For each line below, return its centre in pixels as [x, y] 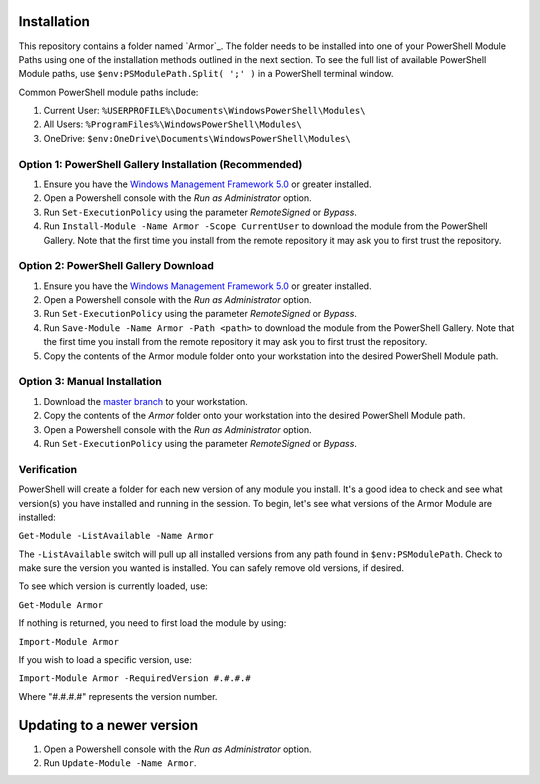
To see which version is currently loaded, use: [113, 586]
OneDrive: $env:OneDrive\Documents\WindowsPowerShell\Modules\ [197, 138]
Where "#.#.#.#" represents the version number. [118, 696]
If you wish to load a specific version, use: [105, 660]
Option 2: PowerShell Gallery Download [116, 266]
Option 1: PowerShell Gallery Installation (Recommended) [160, 164]
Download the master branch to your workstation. [146, 401]
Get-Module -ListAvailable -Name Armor [116, 536]
